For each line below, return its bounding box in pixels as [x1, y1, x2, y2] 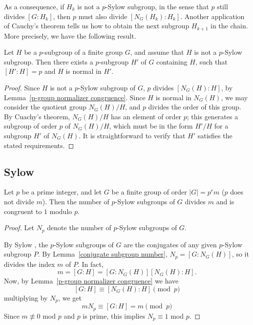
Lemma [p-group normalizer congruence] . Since [4, 92, 146, 102]
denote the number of [47, 222, 111, 233]
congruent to [4, 206, 42, 216]
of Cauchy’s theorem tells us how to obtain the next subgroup [4, 21, 190, 31]
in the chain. [210, 21, 248, 31]
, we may [221, 92, 248, 102]
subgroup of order [4, 121, 57, 131]
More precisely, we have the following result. [4, 30, 136, 41]
